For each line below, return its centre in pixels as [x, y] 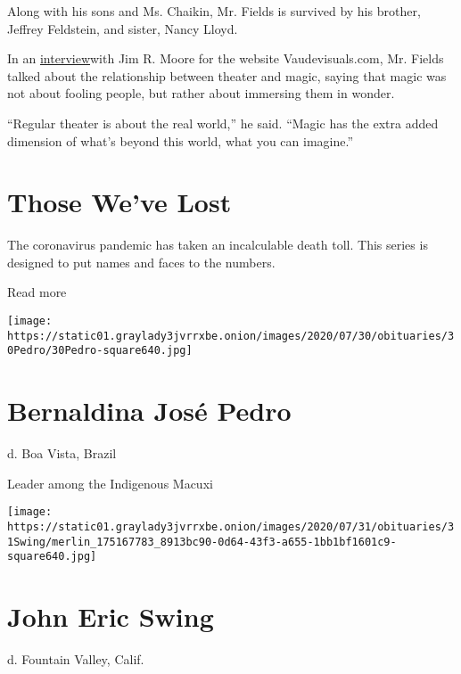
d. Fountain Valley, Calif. [76, 659]
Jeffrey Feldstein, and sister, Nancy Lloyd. [123, 28]
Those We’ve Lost [119, 202]
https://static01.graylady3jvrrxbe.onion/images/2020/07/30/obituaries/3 [231, 336]
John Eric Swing [111, 616]
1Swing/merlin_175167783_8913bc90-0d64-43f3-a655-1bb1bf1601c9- [202, 542]
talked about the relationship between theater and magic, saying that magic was [227, 75]
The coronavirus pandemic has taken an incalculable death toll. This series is [218, 245]
